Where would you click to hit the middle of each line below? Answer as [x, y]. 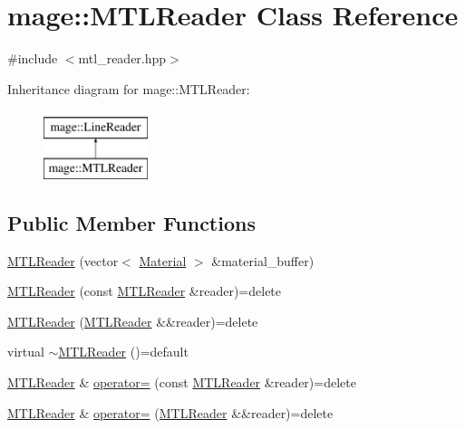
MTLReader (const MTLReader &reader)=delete [145, 291]
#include [33, 58]
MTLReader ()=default [123, 352]
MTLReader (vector [63, 260]
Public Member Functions [131, 222]
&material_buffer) [263, 260]
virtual [26, 352]
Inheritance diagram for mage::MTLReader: [129, 88]
